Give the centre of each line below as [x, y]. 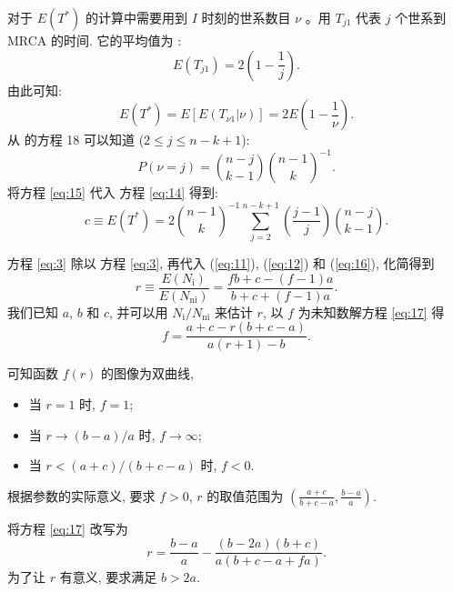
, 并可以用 [139, 311]
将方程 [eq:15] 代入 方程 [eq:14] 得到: [113, 192]
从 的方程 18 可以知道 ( [76, 140]
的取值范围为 [245, 495]
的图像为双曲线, [147, 373]
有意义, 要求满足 [108, 577]
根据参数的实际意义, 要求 [81, 495]
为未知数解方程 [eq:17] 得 [371, 311]
